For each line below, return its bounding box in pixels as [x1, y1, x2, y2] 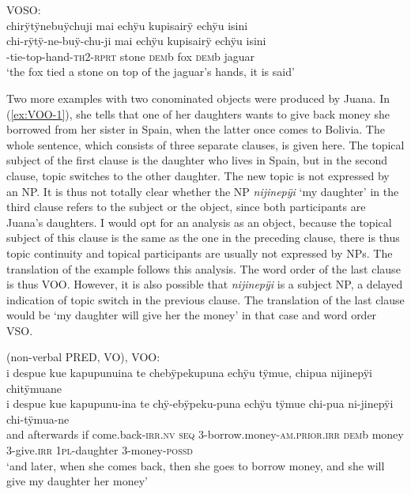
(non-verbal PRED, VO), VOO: [6, 349, 160, 365]
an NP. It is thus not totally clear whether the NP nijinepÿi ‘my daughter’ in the [6, 183, 399, 199]
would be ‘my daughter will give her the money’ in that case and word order [6, 307, 377, 323]
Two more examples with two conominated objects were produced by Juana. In [6, 89, 390, 106]
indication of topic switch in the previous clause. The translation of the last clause [6, 291, 405, 307]
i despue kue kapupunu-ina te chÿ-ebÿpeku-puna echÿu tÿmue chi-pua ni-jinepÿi [6, 395, 394, 412]
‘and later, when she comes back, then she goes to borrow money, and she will [6, 457, 385, 473]
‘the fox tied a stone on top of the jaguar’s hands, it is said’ [6, 63, 295, 80]
